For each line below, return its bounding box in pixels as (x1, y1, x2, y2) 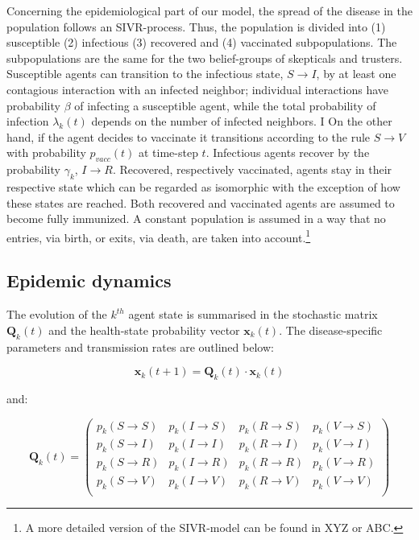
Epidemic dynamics (6, 268, 172, 293)
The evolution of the (6, 306, 107, 323)
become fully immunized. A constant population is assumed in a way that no (6, 210, 386, 227)
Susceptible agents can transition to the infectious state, (6, 65, 284, 82)
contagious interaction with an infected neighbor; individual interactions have (6, 80, 388, 97)
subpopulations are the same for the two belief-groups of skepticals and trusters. (6, 49, 403, 66)
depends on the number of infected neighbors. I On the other (91, 113, 392, 130)
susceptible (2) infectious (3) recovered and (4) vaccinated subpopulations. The (6, 34, 397, 51)
